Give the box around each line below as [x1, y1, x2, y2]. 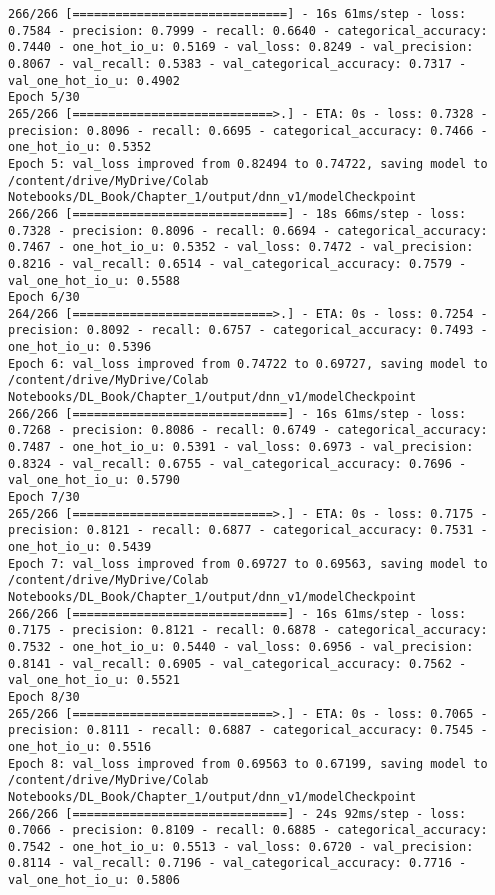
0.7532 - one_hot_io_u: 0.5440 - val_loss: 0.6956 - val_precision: [8, 639, 474, 654]
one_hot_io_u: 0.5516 [8, 739, 152, 754]
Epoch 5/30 [8, 90, 80, 105]
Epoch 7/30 [8, 490, 80, 505]
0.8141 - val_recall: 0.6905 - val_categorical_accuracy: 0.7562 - [8, 656, 467, 671]
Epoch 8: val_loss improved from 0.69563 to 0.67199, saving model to [8, 756, 488, 771]
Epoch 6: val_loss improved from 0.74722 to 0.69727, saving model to [8, 356, 488, 371]
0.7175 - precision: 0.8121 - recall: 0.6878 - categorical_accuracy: [8, 623, 488, 638]
